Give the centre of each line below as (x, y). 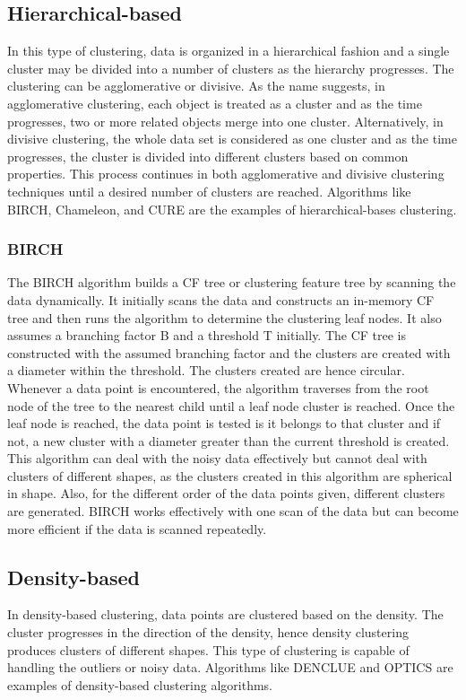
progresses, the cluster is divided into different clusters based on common (208, 156)
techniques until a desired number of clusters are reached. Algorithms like (209, 191)
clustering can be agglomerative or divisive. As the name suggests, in (196, 86)
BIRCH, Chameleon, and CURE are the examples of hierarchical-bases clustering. (232, 209)
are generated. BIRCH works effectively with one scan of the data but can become (233, 511)
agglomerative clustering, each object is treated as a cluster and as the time (215, 103)
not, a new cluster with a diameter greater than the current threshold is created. (229, 440)
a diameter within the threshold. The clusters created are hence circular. (206, 370)
